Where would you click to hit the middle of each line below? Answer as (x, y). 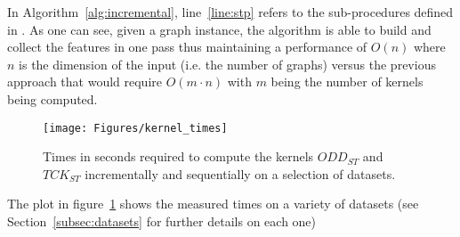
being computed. (52, 98)
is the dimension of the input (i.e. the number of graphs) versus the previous (227, 64)
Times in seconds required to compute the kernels (178, 156)
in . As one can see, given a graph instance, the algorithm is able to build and (219, 29)
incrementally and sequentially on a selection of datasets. (240, 173)
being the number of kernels (347, 82)
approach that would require (85, 82)
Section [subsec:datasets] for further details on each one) (162, 221)
